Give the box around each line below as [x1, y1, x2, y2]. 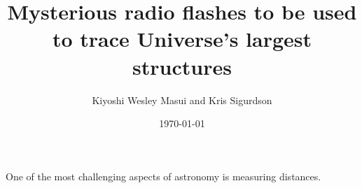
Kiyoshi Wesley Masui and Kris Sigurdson [92, 92, 272, 107]
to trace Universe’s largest [52, 24, 312, 53]
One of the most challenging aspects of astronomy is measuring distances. [6, 168, 321, 183]
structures [132, 52, 232, 80]
